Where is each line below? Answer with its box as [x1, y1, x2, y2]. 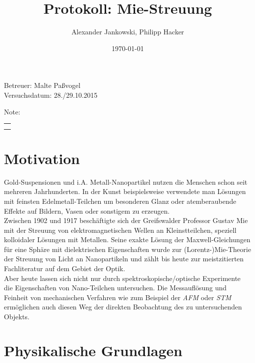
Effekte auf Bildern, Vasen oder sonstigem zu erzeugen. [4, 205, 170, 216]
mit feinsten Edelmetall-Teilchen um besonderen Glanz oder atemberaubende [4, 195, 236, 206]
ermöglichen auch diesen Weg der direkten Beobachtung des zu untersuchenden [4, 302, 242, 312]
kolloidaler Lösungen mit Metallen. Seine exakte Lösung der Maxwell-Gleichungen [4, 234, 251, 245]
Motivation [4, 148, 80, 168]
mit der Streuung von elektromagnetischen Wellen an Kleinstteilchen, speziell [4, 224, 237, 235]
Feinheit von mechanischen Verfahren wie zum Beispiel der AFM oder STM [4, 292, 231, 302]
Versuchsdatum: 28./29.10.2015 [4, 89, 98, 100]
